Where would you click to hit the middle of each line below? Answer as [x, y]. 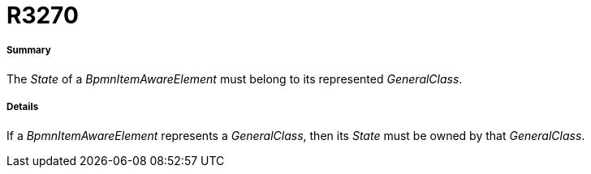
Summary [29, 51]
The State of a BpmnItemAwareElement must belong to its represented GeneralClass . [235, 79]
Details [23, 107]
